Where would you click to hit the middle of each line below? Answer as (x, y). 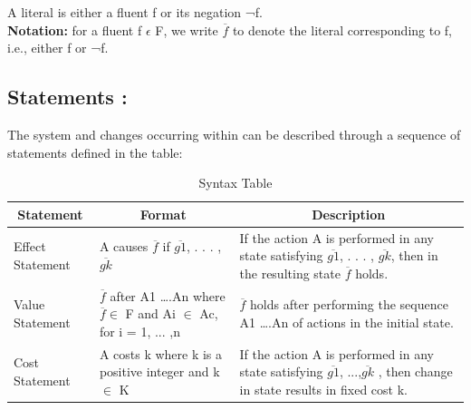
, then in (414, 255)
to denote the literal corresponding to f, (342, 29)
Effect (30, 246)
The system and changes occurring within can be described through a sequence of (234, 134)
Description (349, 214)
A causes (124, 246)
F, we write (187, 29)
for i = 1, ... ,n (139, 331)
